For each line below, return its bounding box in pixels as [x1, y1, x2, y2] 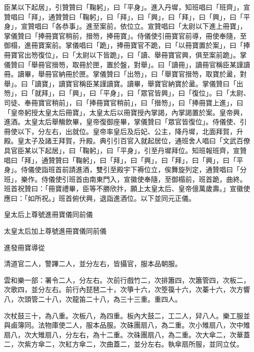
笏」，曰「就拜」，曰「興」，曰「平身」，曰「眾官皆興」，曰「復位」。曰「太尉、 [4, 88, 250, 98]
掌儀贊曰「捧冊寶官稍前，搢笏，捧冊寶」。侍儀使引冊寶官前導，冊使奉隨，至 [4, 30, 247, 40]
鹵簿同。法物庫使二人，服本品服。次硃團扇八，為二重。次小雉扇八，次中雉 [10, 320, 250, 330]
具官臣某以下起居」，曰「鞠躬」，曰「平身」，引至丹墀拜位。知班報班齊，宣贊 [4, 145, 247, 155]
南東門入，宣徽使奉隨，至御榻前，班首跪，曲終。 [89, 174, 247, 184]
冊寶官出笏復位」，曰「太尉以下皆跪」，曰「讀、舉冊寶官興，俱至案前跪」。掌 [4, 49, 247, 59]
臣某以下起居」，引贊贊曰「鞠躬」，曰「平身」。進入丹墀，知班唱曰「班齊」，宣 [4, 2, 250, 12]
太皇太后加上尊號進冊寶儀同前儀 [4, 226, 106, 236]
